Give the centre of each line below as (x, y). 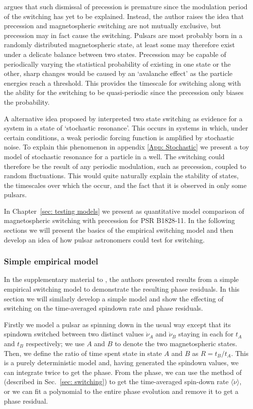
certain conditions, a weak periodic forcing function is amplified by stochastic (119, 137)
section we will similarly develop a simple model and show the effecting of (114, 298)
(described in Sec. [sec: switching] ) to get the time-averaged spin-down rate (116, 381)
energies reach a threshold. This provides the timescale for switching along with (123, 83)
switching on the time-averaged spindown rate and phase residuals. (104, 308)
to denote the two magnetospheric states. (176, 344)
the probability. (27, 102)
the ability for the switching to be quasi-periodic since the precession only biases (124, 92)
